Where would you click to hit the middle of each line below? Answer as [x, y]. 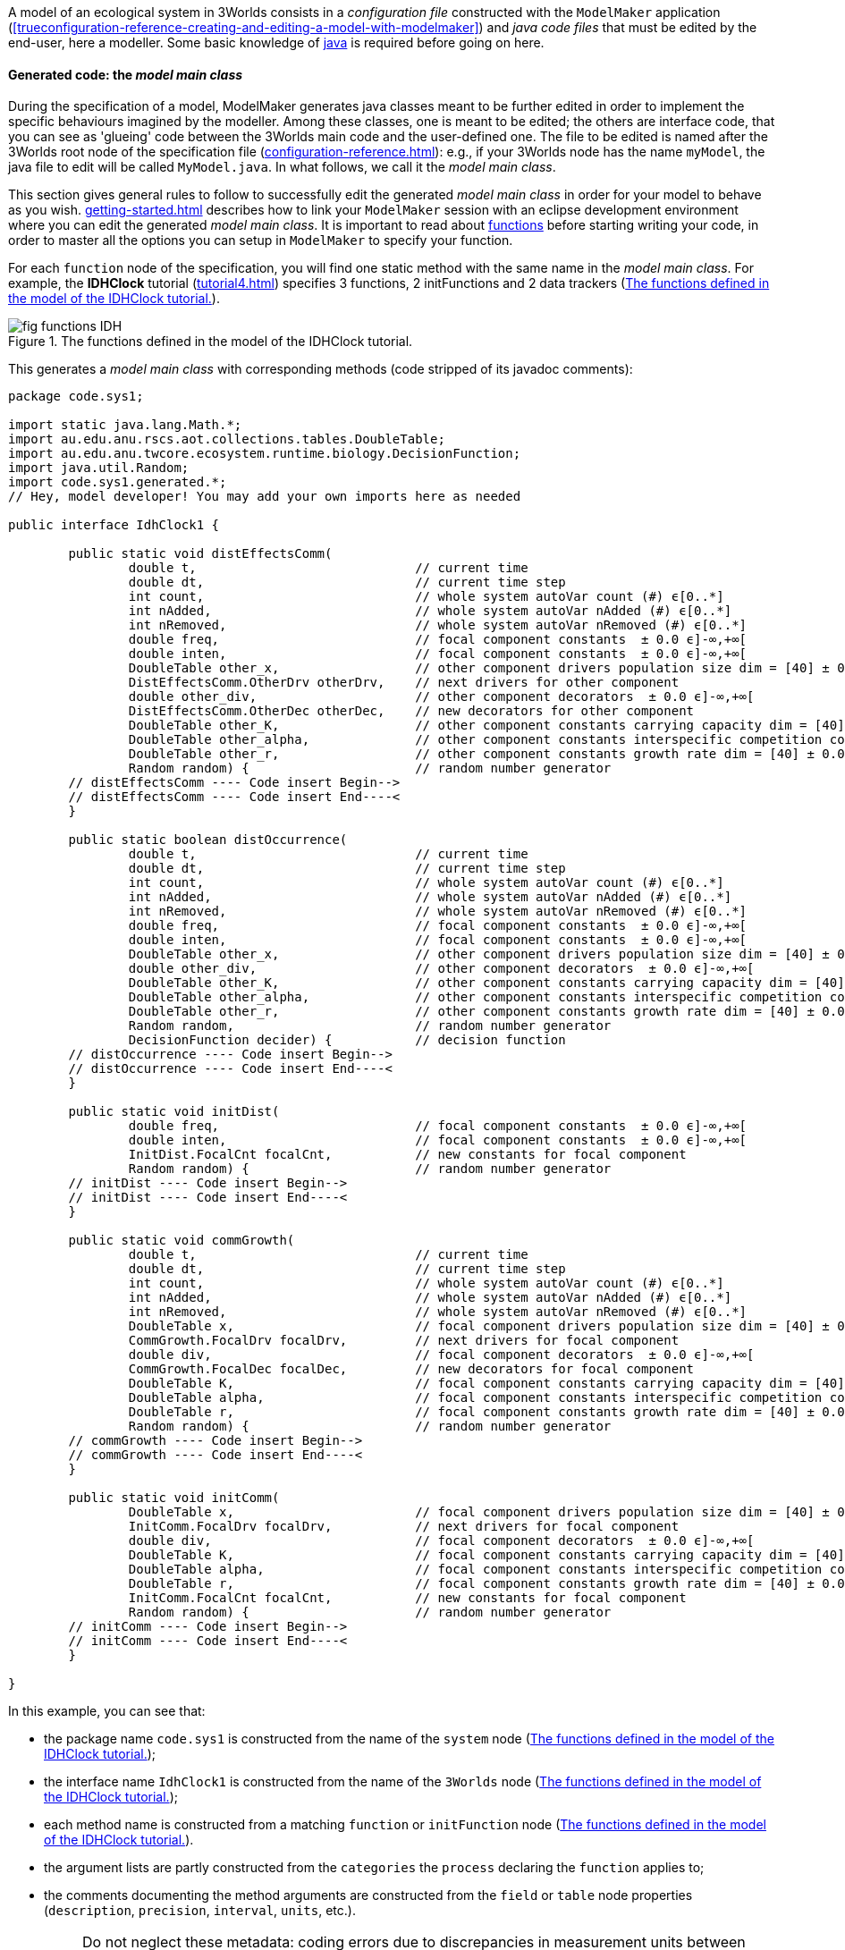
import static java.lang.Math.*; [125, 425]
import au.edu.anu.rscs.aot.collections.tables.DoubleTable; [227, 439]
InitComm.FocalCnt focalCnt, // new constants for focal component [407, 1598]
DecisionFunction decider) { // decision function [347, 1040]
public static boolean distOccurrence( [208, 840]
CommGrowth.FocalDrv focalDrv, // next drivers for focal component [404, 1341]
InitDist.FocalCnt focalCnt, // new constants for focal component [407, 1155]
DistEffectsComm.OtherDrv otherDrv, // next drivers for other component [404, 683]
